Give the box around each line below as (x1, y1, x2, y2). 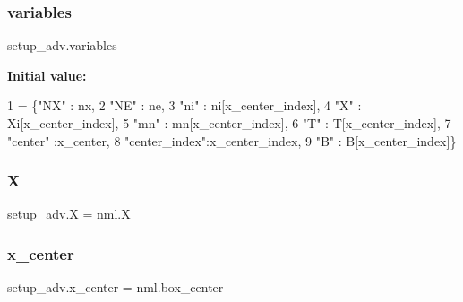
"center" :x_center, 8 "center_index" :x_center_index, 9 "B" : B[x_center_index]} (7, 131, 457, 150)
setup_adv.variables (7, 36, 117, 55)
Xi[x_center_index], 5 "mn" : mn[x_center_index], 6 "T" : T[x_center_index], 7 (7, 114, 451, 132)
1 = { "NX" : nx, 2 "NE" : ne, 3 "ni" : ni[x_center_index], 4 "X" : (7, 96, 362, 115)
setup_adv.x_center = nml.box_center (7, 278, 224, 297)
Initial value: (7, 65, 87, 84)
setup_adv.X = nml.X (7, 204, 131, 223)
